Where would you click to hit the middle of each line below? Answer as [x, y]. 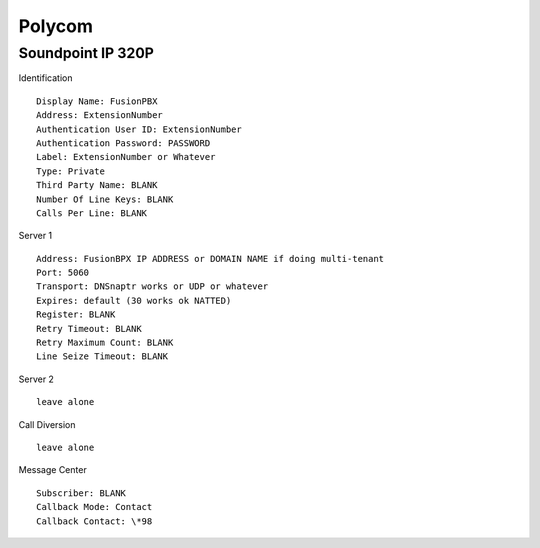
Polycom [56, 26]
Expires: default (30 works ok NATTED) [134, 300]
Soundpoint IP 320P [86, 53]
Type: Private [70, 171]
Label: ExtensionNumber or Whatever [126, 157]
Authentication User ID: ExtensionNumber [139, 129]
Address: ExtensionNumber [100, 115]
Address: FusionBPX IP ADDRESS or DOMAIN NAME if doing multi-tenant [210, 258]
